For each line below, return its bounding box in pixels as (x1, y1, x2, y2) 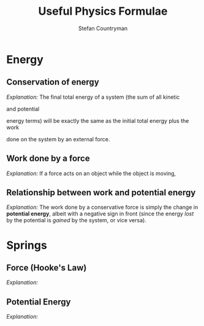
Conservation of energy (6, 77, 99, 87)
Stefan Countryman (78, 25, 128, 32)
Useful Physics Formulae (38, 4, 168, 18)
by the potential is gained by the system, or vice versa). (6, 217, 147, 224)
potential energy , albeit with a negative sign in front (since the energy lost (6, 210, 194, 217)
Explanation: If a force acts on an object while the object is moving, (6, 169, 176, 177)
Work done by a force (6, 153, 90, 164)
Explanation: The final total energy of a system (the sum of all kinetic (6, 93, 180, 101)
